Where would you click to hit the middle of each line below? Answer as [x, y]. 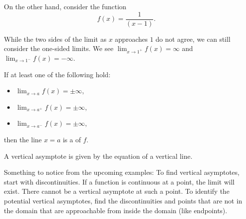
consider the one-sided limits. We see [59, 48]
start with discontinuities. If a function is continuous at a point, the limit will [119, 181]
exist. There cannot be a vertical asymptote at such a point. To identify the [117, 191]
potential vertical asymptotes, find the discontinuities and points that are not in [123, 200]
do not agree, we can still [193, 39]
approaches [131, 39]
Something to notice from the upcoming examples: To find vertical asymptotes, [122, 172]
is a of [72, 139]
